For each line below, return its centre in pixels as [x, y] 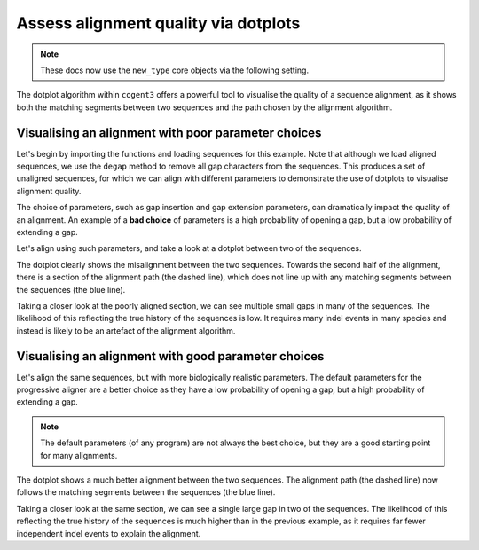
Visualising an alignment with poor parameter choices [169, 133]
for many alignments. [79, 455]
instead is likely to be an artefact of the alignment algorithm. [126, 330]
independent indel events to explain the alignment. [109, 533]
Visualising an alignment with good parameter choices [170, 356]
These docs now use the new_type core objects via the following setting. [175, 70]
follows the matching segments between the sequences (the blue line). [146, 492]
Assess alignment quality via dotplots [158, 23]
